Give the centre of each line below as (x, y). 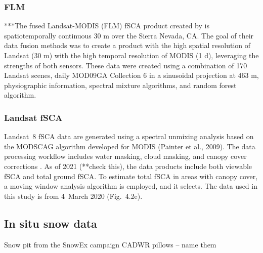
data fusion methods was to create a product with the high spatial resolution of (127, 45)
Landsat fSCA (33, 117)
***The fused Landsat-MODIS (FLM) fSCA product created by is (107, 26)
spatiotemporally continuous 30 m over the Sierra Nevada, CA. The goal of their (129, 35)
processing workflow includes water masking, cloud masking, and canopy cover (125, 156)
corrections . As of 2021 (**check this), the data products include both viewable (128, 166)
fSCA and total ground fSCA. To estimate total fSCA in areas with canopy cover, (131, 176)
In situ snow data (51, 223)
